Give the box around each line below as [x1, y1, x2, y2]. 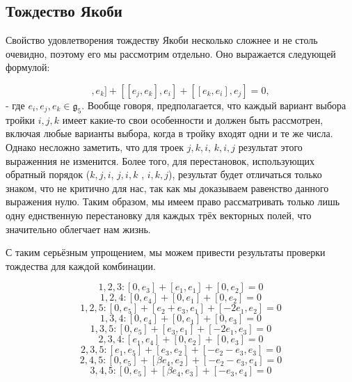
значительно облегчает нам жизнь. [6, 221, 151, 236]
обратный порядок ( [6, 167, 90, 182]
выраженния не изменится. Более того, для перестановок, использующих [6, 153, 314, 168]
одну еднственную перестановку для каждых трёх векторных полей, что [6, 207, 312, 222]
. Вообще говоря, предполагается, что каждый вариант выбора [81, 97, 346, 112]
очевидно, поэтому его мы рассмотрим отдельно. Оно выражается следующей [6, 46, 336, 61]
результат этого [238, 139, 303, 154]
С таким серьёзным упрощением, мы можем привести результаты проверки [6, 245, 326, 260]
